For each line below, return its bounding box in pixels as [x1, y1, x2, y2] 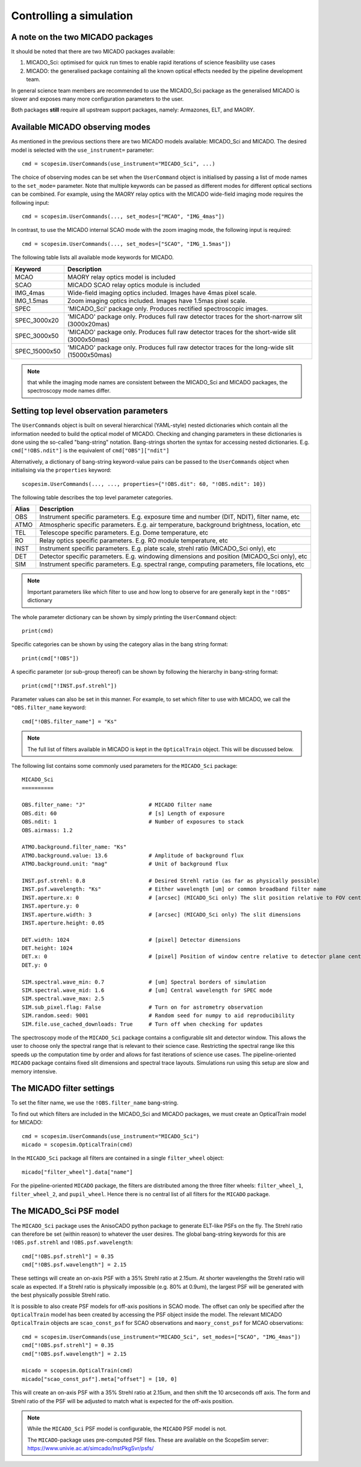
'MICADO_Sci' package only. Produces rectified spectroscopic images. [67, 304, 268, 313]
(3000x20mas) [67, 320, 110, 328]
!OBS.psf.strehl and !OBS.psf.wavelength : [11, 1239, 134, 1246]
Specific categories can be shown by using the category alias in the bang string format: [11, 641, 229, 648]
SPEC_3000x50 [14, 331, 59, 340]
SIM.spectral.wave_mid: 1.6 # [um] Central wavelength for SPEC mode [22, 987, 273, 994]
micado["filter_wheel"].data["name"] [22, 1168, 134, 1176]
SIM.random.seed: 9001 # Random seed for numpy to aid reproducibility [22, 1012, 295, 1019]
